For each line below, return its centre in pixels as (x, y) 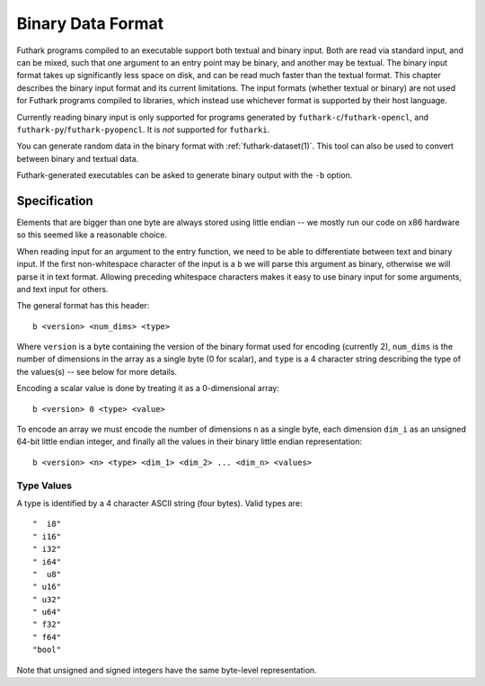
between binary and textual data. (78, 158)
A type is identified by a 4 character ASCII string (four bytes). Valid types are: (159, 503)
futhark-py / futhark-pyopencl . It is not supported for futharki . (143, 129)
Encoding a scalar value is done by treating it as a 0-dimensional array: (148, 388)
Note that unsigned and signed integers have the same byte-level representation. (167, 670)
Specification (55, 201)
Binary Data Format (90, 23)
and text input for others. (62, 289)
